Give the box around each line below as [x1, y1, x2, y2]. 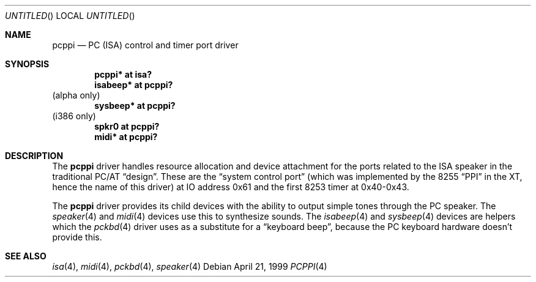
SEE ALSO [5, 251, 47, 261]
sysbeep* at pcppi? [94, 100, 176, 111]
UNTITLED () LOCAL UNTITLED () [5, 10, 135, 21]
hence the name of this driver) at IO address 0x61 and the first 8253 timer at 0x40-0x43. [52, 182, 409, 192]
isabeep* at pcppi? [94, 80, 173, 90]
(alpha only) [52, 90, 100, 100]
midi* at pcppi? [94, 132, 158, 142]
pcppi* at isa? [94, 69, 152, 80]
